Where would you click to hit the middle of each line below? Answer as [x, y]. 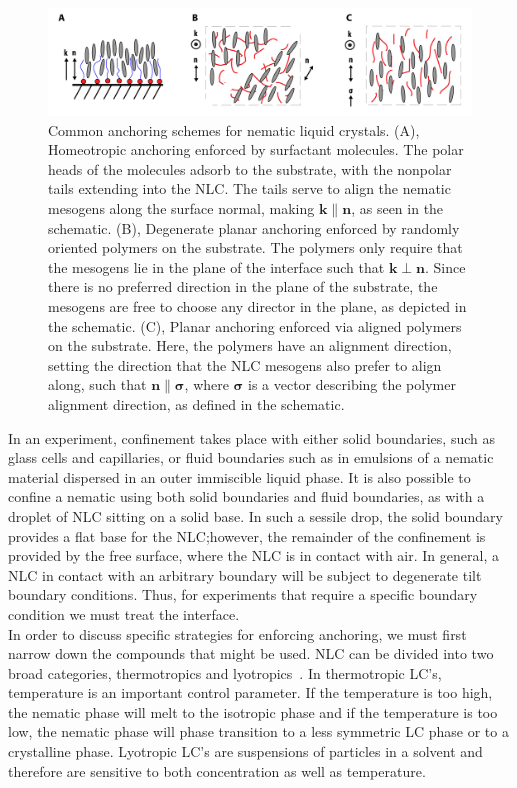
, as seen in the [397, 208]
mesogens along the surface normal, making [181, 208]
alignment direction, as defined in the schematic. [196, 403]
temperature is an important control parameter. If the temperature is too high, [250, 692]
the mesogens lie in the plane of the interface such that [216, 266]
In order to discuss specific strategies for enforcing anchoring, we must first [237, 633]
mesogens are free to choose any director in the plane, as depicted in [257, 306]
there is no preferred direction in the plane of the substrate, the [243, 286]
